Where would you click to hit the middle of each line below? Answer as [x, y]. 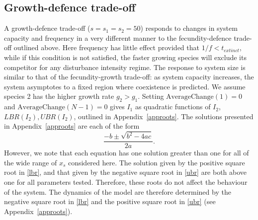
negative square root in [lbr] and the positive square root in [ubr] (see [110, 201]
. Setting [151, 96]
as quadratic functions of [173, 107]
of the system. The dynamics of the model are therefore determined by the [118, 191]
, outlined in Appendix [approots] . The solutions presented [164, 116]
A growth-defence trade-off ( [47, 28]
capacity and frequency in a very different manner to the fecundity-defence [118, 37]
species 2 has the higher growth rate [59, 96]
